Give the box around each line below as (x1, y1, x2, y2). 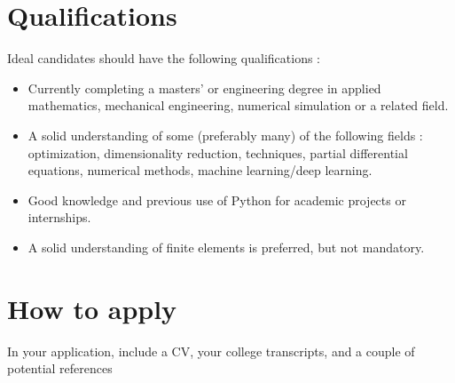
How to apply (7, 290, 177, 326)
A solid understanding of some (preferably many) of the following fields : (27, 125, 423, 144)
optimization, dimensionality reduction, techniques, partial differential (27, 143, 408, 162)
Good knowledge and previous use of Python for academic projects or (27, 190, 406, 209)
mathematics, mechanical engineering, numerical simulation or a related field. (27, 96, 449, 115)
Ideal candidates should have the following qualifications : (7, 49, 320, 68)
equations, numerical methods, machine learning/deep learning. (27, 161, 373, 180)
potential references (7, 359, 113, 378)
